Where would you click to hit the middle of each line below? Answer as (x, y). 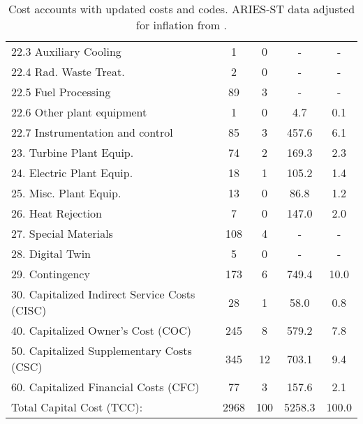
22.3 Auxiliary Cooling (66, 51)
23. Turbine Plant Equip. (73, 152)
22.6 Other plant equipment (79, 112)
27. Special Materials (62, 233)
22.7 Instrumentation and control (92, 132)
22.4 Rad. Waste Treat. (68, 71)
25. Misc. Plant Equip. (66, 193)
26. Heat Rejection (57, 213)
